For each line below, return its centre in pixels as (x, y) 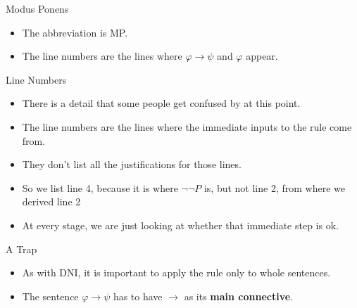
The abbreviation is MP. (75, 32)
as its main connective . (239, 296)
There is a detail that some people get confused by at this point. (161, 103)
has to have (138, 296)
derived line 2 (51, 201)
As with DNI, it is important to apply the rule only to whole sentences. (176, 272)
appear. (262, 56)
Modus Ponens (37, 8)
